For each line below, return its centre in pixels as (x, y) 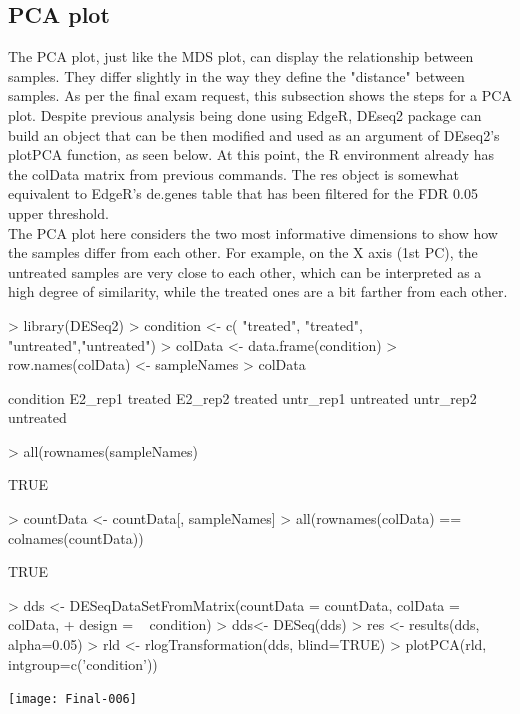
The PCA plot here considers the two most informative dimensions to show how (253, 232)
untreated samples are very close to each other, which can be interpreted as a (245, 271)
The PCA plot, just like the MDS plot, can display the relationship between (241, 56)
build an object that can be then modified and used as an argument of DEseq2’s (254, 134)
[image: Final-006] (72, 699)
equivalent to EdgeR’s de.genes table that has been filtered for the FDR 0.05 (243, 193)
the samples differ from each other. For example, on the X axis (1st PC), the (243, 252)
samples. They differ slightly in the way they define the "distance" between (236, 75)
